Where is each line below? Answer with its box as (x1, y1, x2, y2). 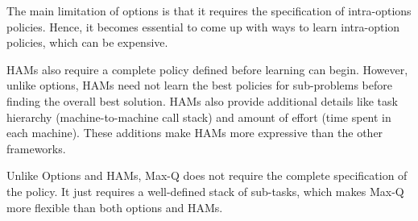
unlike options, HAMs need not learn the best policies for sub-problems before (6, 77, 392, 94)
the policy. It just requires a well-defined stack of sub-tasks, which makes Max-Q (6, 182, 404, 199)
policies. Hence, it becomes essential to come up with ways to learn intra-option (6, 18, 400, 35)
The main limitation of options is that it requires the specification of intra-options (6, 2, 412, 19)
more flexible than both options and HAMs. (6, 198, 223, 215)
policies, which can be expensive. (6, 34, 168, 51)
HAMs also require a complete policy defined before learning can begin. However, (6, 60, 408, 77)
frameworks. (6, 140, 66, 156)
